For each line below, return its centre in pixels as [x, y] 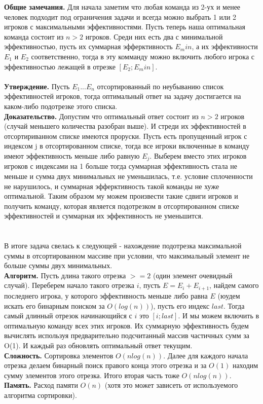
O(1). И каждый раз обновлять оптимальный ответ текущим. [98, 345]
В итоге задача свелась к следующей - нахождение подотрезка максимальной [123, 246]
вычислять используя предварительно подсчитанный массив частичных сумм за [127, 335]
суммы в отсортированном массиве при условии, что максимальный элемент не [127, 255]
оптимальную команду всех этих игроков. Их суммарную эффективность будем [126, 325]
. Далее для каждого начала [206, 355]
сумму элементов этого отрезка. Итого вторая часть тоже [92, 375]
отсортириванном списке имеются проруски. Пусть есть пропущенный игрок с [126, 136]
